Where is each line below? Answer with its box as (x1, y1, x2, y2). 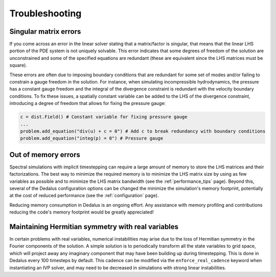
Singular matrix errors (9, 27, 81, 36)
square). (9, 62, 28, 69)
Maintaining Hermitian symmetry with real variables (9, 223, 179, 231)
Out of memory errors (9, 150, 80, 159)
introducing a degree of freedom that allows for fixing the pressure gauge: (9, 100, 166, 106)
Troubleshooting (9, 8, 82, 19)
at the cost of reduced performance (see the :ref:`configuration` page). (9, 193, 159, 199)
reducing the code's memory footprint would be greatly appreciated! (9, 209, 154, 215)
